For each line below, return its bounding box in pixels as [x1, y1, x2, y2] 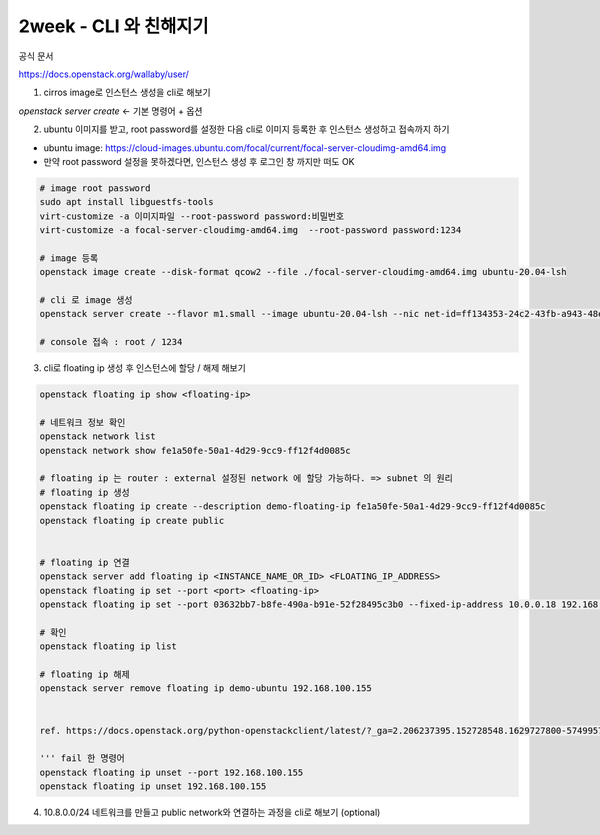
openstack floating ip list [39, 641, 177, 652]
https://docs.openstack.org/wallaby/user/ [18, 68, 190, 80]
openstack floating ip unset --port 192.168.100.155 [39, 766, 304, 778]
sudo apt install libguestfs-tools [39, 196, 214, 208]
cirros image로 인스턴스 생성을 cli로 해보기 [43, 86, 211, 99]
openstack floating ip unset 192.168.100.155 [39, 781, 267, 792]
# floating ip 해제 [39, 668, 130, 680]
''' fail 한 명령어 [39, 753, 125, 764]
